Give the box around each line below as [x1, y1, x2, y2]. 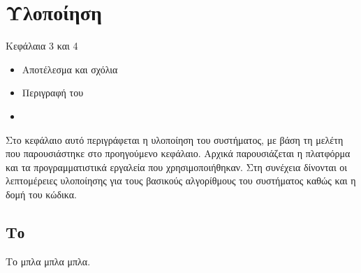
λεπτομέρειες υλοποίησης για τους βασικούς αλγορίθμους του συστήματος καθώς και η [6, 173, 356, 188]
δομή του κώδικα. [6, 186, 77, 201]
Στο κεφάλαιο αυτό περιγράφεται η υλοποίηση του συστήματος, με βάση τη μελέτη [6, 132, 344, 147]
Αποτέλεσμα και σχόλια [22, 61, 118, 76]
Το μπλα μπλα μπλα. [6, 253, 91, 268]
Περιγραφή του [22, 85, 84, 100]
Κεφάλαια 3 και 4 [6, 38, 78, 53]
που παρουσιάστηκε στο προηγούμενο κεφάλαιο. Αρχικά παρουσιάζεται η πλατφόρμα [6, 146, 351, 161]
